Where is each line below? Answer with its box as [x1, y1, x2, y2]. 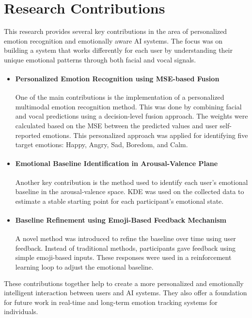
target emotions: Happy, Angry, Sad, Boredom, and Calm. [15, 139, 188, 150]
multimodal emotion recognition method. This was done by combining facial [15, 101, 242, 111]
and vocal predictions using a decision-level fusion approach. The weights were [15, 111, 248, 121]
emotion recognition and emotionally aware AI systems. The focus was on [4, 35, 223, 45]
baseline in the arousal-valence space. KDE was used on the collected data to [15, 186, 244, 197]
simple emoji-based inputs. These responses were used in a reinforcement [15, 252, 232, 262]
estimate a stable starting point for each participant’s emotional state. [15, 196, 224, 206]
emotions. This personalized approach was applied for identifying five [43, 130, 248, 140]
